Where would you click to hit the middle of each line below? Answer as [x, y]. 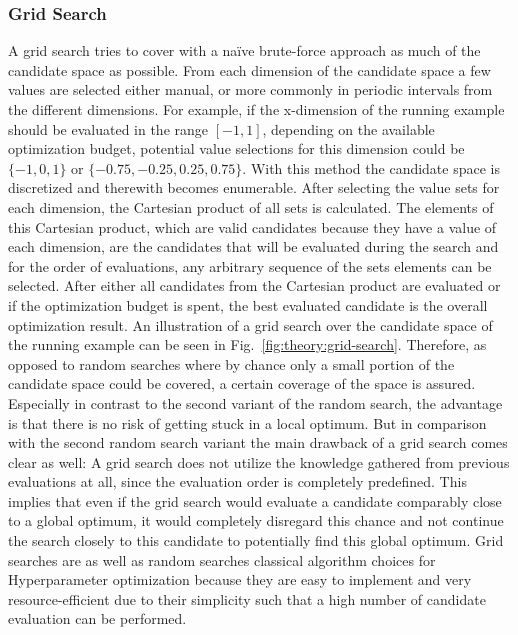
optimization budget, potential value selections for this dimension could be [236, 148]
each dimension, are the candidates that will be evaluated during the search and [253, 246]
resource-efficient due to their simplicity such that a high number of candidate [247, 598]
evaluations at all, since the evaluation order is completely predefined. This [237, 481]
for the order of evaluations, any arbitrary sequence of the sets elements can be [250, 265]
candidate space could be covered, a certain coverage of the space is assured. [242, 383]
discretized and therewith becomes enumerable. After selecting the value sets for [254, 187]
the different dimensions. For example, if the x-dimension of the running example [256, 109]
